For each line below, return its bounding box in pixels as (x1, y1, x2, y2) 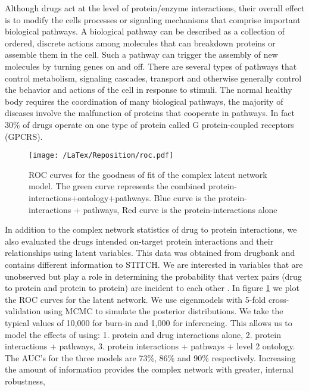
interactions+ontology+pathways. (29, 191, 151, 204)
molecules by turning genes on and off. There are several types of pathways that (5, 60, 297, 72)
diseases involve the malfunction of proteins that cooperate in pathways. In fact (5, 107, 295, 119)
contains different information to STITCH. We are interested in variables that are (5, 258, 303, 270)
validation (5, 305, 41, 317)
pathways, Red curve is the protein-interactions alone (83, 203, 277, 215)
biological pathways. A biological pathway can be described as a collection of (5, 25, 285, 37)
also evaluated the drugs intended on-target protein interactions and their (5, 234, 274, 247)
